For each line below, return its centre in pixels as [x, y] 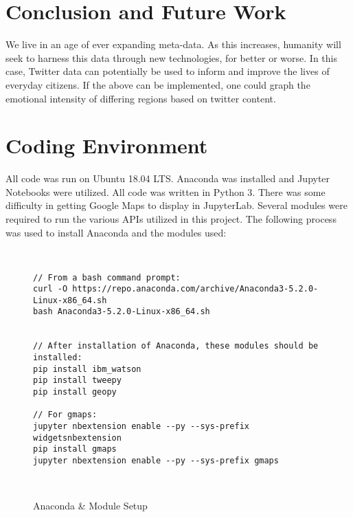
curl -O [50, 289]
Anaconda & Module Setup [90, 506]
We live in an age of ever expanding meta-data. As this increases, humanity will [173, 44]
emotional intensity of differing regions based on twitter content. [141, 98]
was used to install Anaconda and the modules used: [116, 232]
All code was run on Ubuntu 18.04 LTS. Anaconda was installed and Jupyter [168, 178]
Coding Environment [107, 145]
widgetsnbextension [77, 438]
